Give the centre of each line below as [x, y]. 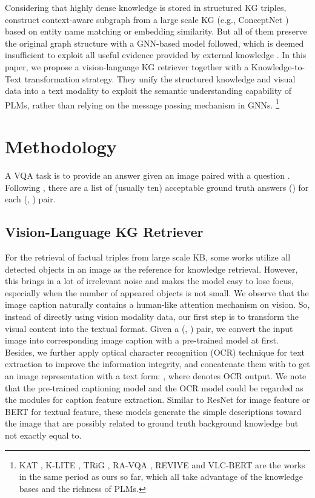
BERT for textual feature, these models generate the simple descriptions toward [153, 411]
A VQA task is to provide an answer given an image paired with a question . [148, 175]
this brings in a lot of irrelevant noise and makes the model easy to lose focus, [150, 281]
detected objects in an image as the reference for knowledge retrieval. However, [151, 269]
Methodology [61, 146]
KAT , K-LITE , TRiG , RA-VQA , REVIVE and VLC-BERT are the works [162, 464]
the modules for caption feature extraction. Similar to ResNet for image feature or [157, 400]
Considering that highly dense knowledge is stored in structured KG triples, [146, 7]
